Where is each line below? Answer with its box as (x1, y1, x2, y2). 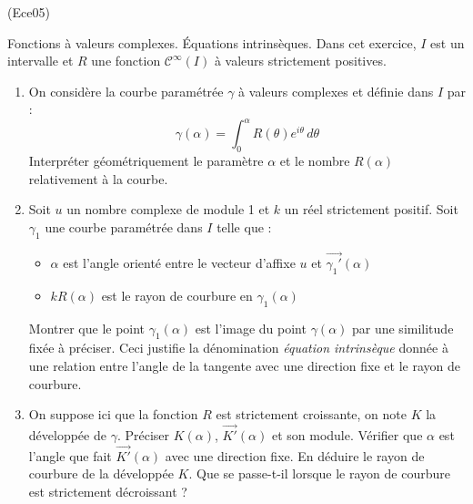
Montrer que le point (28, 318, 146, 337)
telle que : (216, 218, 272, 237)
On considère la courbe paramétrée (28, 81, 224, 100)
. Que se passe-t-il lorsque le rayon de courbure (188, 464, 450, 483)
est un (430, 33, 465, 52)
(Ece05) (7, 3, 50, 21)
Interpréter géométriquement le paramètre (28, 151, 264, 170)
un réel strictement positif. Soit (284, 200, 458, 219)
